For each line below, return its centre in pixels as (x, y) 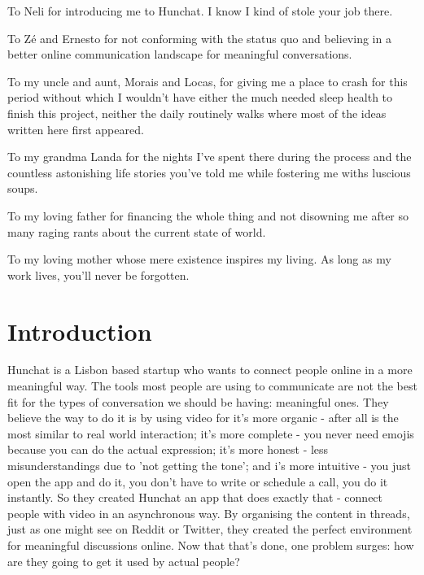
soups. (23, 188)
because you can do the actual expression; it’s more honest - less (168, 449)
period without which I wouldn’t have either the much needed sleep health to (200, 97)
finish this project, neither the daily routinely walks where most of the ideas (197, 113)
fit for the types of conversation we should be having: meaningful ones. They (198, 401)
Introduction (80, 331)
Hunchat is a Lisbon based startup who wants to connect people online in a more (210, 370)
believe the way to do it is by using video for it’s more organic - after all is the (203, 418)
